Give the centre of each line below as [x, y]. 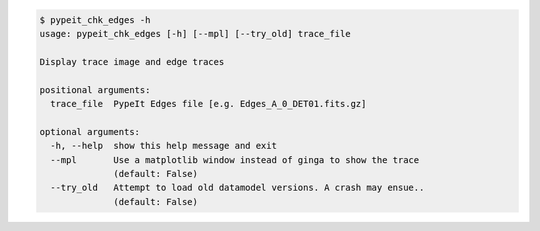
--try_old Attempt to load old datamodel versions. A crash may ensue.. [237, 188]
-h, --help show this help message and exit [163, 146]
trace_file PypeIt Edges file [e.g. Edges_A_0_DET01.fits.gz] [208, 103]
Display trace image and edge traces [132, 61]
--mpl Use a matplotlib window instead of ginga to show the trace [235, 159]
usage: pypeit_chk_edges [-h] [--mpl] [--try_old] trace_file [195, 33]
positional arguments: [95, 89]
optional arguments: [89, 131]
